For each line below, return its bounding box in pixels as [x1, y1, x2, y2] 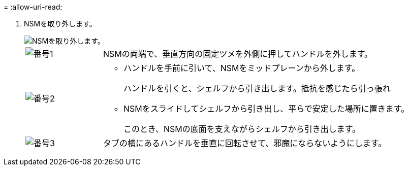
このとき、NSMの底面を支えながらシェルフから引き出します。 [123, 124, 361, 134]
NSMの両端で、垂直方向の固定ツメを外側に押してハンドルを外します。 [103, 49, 373, 59]
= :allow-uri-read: [4, 3, 62, 11]
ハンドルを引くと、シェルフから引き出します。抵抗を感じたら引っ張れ [123, 83, 391, 93]
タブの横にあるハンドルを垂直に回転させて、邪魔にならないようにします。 [103, 138, 387, 148]
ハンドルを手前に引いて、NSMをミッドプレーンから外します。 [123, 63, 360, 73]
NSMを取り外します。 [24, 19, 97, 28]
